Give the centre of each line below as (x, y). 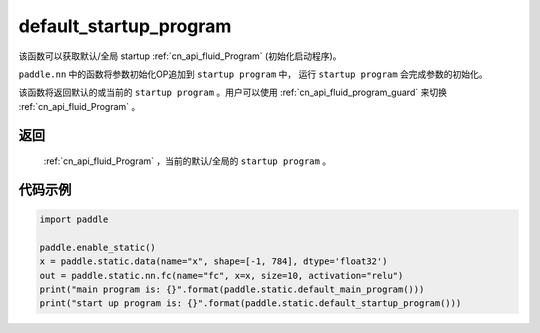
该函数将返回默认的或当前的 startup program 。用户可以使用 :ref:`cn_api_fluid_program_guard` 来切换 (232, 92)
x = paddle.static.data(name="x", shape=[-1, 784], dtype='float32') (213, 261)
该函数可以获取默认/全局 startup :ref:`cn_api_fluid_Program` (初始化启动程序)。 (180, 56)
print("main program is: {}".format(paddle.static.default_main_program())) (232, 289)
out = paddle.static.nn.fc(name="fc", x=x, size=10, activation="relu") (221, 275)
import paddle (74, 219)
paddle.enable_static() (98, 247)
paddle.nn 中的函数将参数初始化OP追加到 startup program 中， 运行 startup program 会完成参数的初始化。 (253, 74)
